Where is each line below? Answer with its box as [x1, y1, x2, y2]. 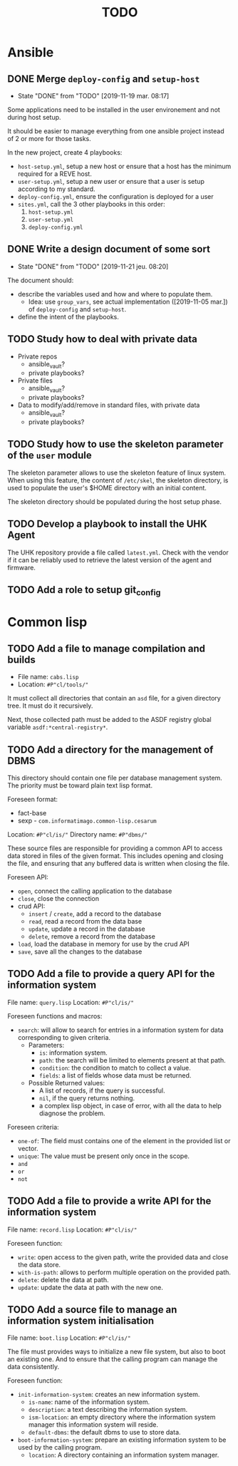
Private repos [17, 352, 58, 361]
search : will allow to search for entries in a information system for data [17, 1026, 224, 1034]
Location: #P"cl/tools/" [17, 680, 89, 688]
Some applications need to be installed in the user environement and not [7, 105, 221, 114]
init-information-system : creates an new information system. [17, 1390, 200, 1399]
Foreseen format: [7, 795, 58, 804]
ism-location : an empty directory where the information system [28, 1413, 216, 1422]
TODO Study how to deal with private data [7, 333, 197, 346]
